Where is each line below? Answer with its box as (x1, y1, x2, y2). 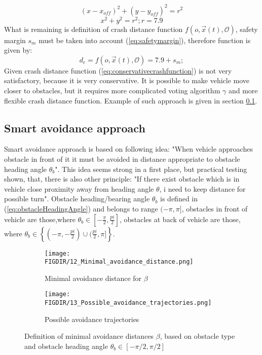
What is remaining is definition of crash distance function (4, 23, 183, 34)
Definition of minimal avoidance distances (24, 331, 154, 341)
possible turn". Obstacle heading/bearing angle (4, 193, 150, 204)
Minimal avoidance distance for (45, 272, 142, 283)
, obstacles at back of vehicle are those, (119, 214, 241, 224)
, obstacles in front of (181, 203, 248, 214)
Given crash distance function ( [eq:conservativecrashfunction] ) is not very (4, 65, 232, 76)
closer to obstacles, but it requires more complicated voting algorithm (4, 85, 220, 95)
